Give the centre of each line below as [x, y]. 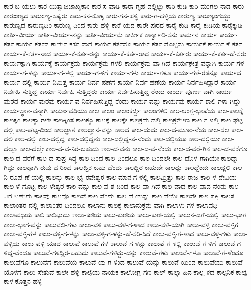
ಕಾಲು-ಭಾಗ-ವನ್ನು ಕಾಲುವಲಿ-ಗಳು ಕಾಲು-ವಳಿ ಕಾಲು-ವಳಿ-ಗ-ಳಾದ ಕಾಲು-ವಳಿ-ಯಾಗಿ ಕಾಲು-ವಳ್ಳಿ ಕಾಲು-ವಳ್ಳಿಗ [121, 224]
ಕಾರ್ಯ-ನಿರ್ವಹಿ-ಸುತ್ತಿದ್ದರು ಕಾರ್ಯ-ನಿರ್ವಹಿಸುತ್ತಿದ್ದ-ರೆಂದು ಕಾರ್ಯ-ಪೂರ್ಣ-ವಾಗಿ [126, 91]
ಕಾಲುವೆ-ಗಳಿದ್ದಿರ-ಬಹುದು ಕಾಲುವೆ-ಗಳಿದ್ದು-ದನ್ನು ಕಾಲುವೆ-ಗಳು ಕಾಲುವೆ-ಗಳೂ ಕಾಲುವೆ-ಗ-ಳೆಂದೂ [138, 252]
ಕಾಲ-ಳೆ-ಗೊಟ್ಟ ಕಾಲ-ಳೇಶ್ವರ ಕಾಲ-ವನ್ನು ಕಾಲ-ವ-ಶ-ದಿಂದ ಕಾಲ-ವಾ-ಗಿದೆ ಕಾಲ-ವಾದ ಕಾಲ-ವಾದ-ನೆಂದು [115, 186]
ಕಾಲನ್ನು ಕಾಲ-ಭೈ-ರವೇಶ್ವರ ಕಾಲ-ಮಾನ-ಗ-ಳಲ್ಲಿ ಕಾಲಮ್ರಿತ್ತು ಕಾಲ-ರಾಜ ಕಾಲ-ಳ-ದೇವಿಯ [141, 176]
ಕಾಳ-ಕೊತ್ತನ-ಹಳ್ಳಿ [23, 281]
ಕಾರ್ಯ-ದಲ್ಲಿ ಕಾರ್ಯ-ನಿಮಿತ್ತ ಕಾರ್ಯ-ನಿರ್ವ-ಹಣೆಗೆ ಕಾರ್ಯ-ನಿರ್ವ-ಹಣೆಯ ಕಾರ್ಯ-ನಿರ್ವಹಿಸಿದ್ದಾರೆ [111, 82]
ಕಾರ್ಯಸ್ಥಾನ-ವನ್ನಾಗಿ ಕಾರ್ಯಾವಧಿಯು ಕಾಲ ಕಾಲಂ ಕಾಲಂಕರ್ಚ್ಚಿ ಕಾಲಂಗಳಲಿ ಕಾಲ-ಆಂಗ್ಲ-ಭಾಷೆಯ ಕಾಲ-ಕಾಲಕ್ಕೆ [124, 110]
